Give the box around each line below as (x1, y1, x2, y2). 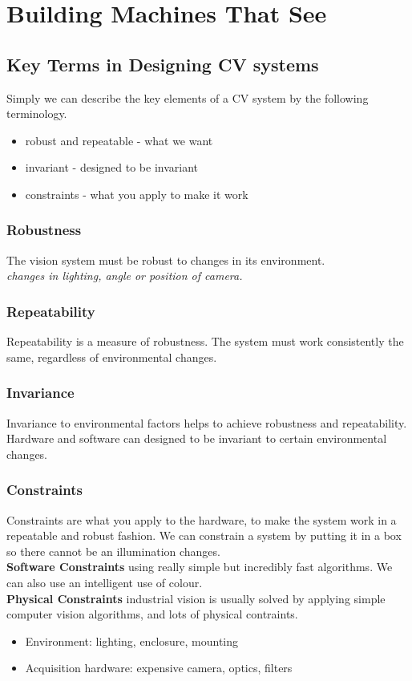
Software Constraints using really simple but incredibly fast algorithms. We (6, 558, 393, 575)
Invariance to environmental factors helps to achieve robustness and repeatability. (6, 414, 407, 431)
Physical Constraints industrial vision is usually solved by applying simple (6, 590, 386, 606)
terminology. (6, 105, 67, 122)
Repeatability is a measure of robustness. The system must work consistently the (6, 333, 404, 350)
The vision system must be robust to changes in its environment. (6, 251, 325, 268)
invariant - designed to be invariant (25, 159, 199, 176)
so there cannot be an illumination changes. (6, 542, 220, 559)
